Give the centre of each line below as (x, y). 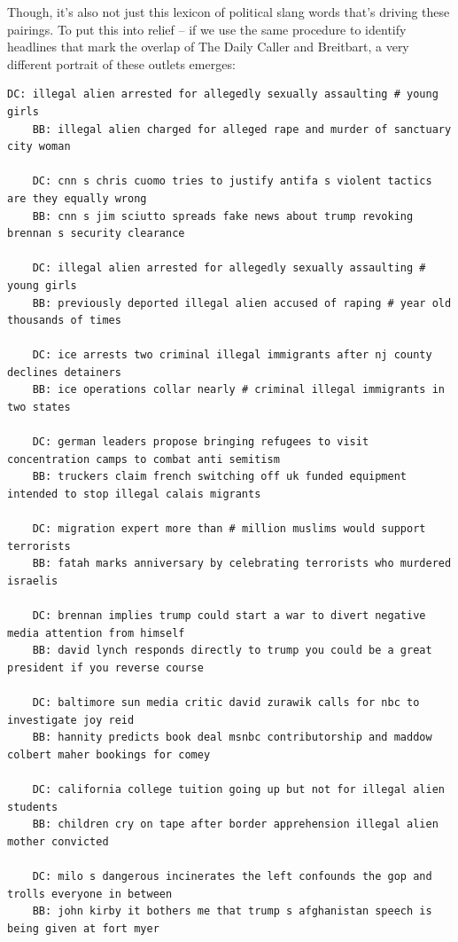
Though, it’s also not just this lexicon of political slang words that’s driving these (229, 12)
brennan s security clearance (96, 234)
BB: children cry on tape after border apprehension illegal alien (235, 824)
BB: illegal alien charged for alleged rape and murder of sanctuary (242, 129)
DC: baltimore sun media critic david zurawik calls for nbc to (226, 703)
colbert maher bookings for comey (109, 754)
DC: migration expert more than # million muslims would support (229, 529)
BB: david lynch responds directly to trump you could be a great (232, 651)
